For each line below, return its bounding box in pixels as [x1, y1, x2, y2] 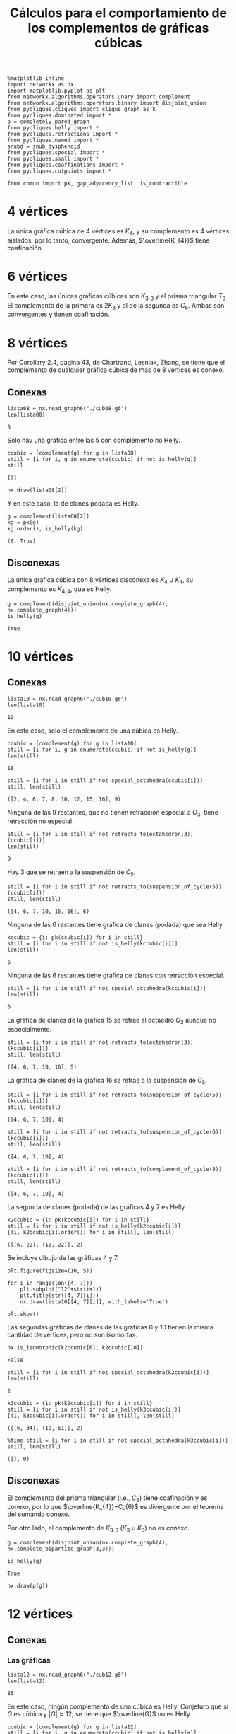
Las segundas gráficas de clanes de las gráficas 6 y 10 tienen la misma [7, 1322, 213, 1331]
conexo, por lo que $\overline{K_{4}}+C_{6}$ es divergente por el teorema [7, 1503, 224, 1511]
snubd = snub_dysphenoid [7, 143, 80, 150]
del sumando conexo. [7, 1510, 70, 1518]
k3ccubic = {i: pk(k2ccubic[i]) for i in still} [7, 1400, 153, 1407]
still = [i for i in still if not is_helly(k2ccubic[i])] [7, 1222, 181, 1230]
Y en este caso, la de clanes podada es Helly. [7, 499, 139, 508]
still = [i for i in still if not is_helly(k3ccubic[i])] [7, 1406, 181, 1413]
